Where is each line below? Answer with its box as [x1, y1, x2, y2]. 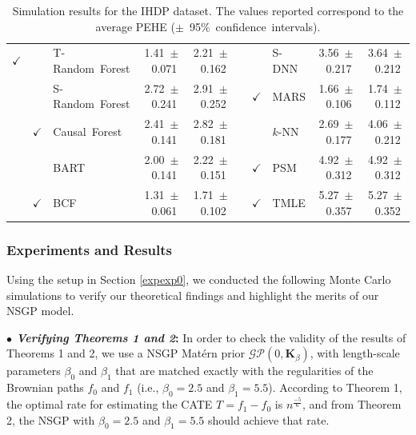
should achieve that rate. [207, 411, 330, 428]
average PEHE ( [95, 18, 176, 34]
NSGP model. [6, 302, 74, 319]
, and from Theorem [302, 396, 402, 413]
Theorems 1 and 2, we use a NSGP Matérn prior [6, 345, 246, 361]
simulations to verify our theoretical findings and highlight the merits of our [6, 286, 379, 303]
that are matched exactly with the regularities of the [115, 362, 374, 379]
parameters [6, 362, 61, 379]
